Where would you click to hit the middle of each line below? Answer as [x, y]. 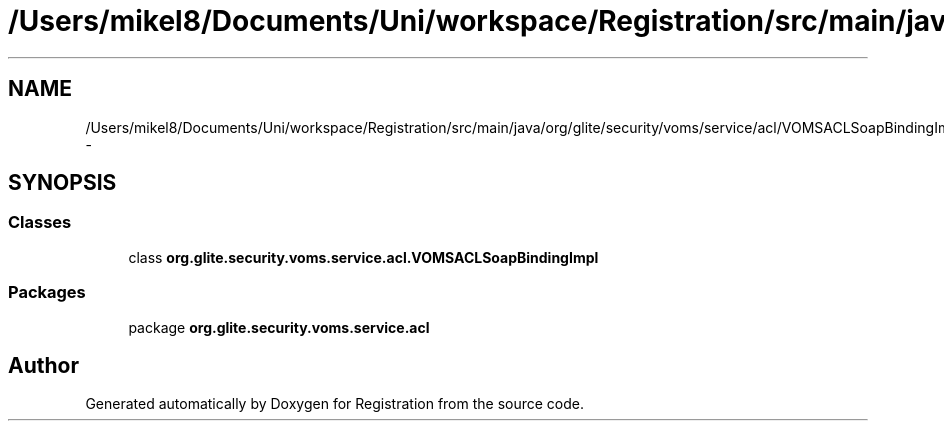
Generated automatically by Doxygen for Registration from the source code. [335, 404]
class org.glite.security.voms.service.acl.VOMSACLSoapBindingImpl [363, 257]
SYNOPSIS [62, 183]
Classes [40, 222]
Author [43, 365]
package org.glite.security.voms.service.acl [279, 327]
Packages [47, 292]
